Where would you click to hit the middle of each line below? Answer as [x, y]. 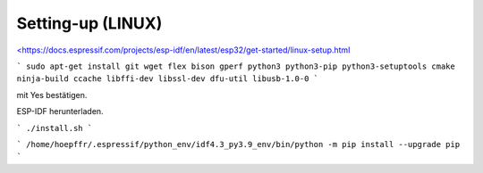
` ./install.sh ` [55, 128]
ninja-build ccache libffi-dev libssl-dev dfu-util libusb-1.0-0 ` [168, 79]
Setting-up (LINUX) [89, 23]
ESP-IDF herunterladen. [60, 111]
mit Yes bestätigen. [52, 95]
